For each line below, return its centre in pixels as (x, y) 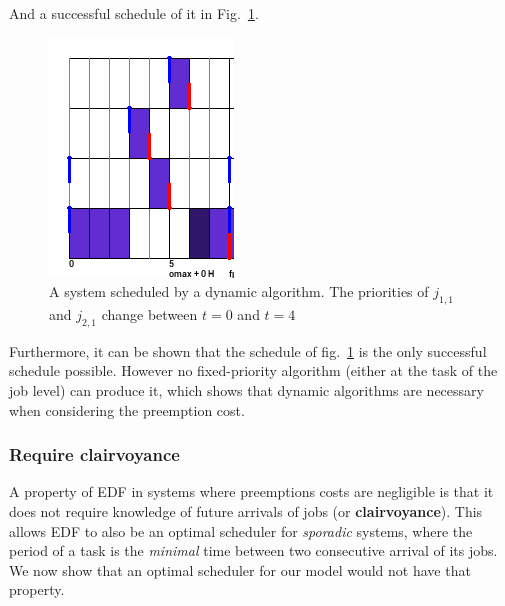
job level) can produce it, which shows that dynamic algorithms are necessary (246, 389)
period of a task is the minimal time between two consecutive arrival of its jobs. (253, 550)
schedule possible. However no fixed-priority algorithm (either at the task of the (253, 370)
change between (149, 313)
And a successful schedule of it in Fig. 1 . (134, 13)
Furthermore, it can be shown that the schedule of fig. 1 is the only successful (248, 350)
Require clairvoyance (94, 454)
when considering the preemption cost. (127, 409)
